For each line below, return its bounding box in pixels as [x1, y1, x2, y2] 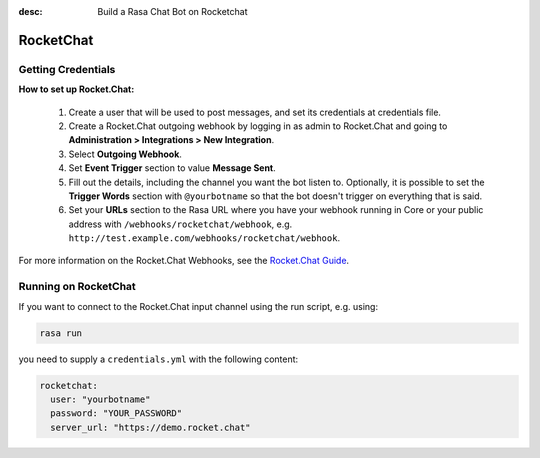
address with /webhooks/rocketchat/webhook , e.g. [68, 218, 293, 230]
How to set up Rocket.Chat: [18, 83, 135, 95]
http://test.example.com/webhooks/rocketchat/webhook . [68, 232, 340, 244]
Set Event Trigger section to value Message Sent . [68, 162, 277, 174]
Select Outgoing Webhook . [68, 148, 182, 160]
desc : [18, 6, 43, 17]
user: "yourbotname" [50, 393, 151, 405]
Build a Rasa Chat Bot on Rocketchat [97, 6, 248, 17]
